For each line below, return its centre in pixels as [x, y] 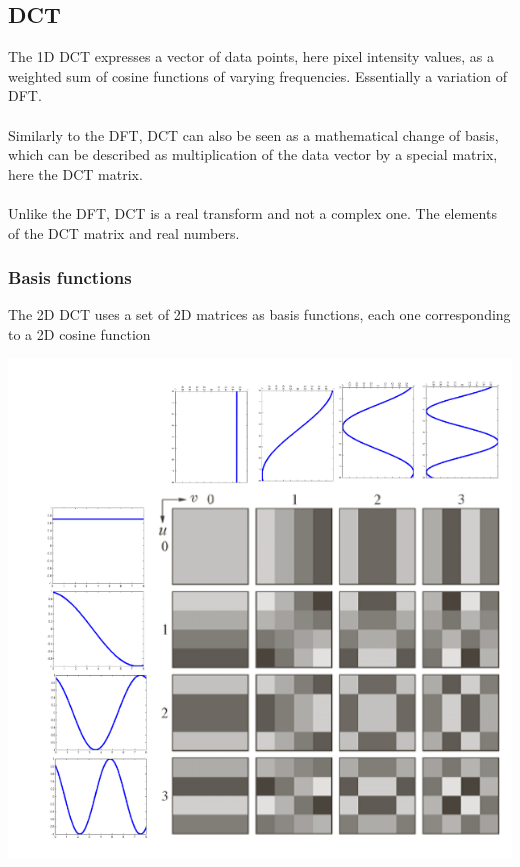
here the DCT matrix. [75, 173]
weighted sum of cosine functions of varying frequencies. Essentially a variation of [257, 75]
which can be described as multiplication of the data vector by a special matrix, [253, 154]
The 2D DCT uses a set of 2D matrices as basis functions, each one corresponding [259, 314]
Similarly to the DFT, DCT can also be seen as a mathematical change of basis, [253, 134]
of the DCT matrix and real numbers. [124, 232]
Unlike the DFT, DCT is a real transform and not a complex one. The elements [252, 212]
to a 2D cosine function [79, 333]
